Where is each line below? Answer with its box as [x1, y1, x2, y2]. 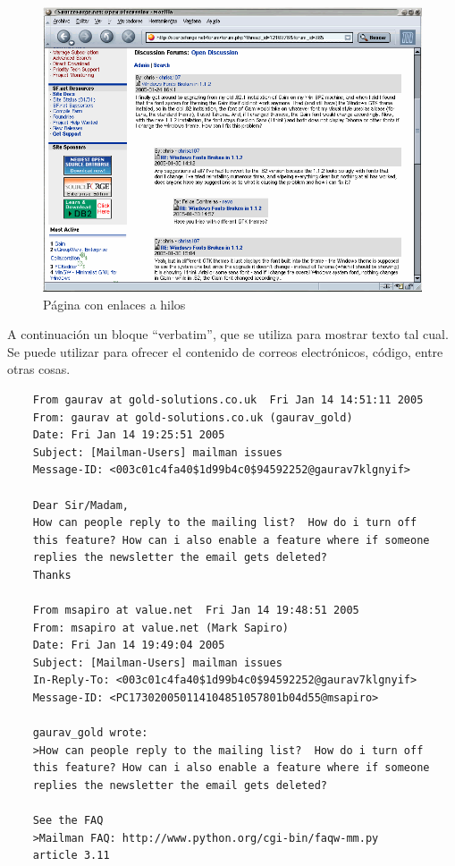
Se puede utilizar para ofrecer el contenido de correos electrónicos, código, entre [7, 342, 443, 361]
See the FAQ [32, 814, 104, 828]
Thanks [32, 568, 72, 582]
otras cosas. [7, 360, 71, 378]
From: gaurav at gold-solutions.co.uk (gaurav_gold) [32, 411, 353, 424]
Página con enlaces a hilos [43, 294, 186, 313]
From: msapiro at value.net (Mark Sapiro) [32, 621, 289, 634]
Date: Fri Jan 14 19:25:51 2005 [32, 429, 225, 442]
